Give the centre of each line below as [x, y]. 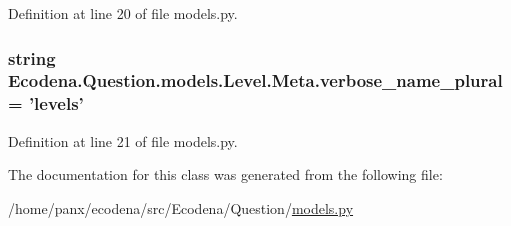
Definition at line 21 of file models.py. [123, 140]
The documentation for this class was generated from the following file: [225, 174]
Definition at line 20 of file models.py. [123, 13]
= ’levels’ [46, 103]
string [32, 57]
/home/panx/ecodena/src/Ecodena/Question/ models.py [181, 207]
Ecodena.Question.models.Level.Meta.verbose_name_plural [255, 80]
